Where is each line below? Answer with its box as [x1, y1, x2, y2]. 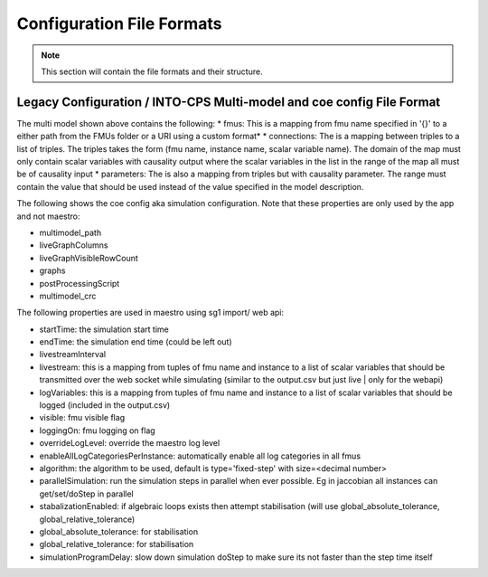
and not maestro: [16, 211, 80, 222]
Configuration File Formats [16, 14, 222, 33]
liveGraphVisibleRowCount [39, 252, 139, 263]
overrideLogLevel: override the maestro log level [39, 438, 221, 449]
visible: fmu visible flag [39, 412, 126, 423]
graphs [39, 265, 66, 276]
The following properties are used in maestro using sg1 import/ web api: [16, 307, 285, 318]
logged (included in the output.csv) [39, 400, 171, 411]
